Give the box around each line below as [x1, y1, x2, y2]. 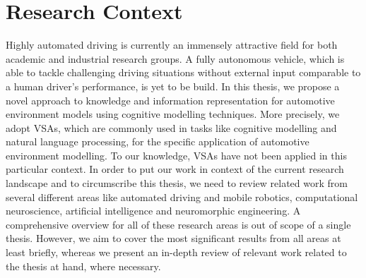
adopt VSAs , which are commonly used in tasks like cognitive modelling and [6, 120, 337, 135]
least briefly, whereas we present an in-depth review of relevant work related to [6, 245, 347, 260]
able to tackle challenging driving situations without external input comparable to [6, 65, 361, 80]
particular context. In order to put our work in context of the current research [6, 162, 344, 176]
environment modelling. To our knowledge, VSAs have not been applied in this [6, 147, 347, 162]
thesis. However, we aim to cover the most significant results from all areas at [6, 231, 341, 246]
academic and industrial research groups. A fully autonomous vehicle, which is [6, 51, 345, 66]
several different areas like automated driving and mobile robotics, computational [6, 189, 358, 204]
